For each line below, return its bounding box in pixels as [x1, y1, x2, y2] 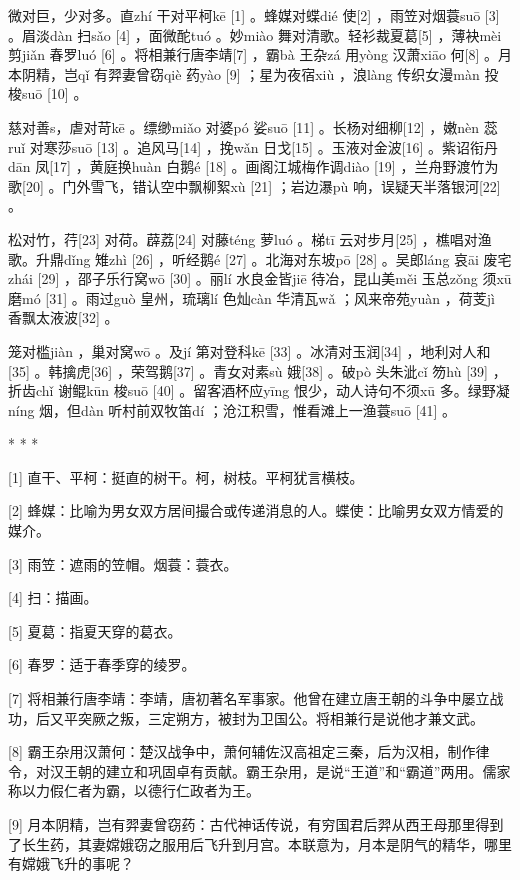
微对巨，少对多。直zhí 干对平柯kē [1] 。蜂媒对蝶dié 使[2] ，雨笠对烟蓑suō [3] [8, 5, 500, 25]
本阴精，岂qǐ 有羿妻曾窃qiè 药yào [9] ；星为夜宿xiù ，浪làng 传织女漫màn [8, 63, 480, 84]
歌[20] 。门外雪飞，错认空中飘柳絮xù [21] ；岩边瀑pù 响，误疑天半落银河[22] [8, 175, 501, 196]
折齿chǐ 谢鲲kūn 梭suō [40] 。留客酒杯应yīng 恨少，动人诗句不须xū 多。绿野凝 [8, 380, 510, 401]
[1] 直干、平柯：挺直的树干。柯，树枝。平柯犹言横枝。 [8, 466, 364, 487]
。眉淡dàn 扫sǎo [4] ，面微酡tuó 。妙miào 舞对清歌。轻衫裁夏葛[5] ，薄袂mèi [8, 24, 502, 45]
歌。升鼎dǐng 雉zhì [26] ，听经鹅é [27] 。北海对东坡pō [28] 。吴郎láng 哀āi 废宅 [8, 248, 512, 269]
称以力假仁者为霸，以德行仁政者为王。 [8, 780, 260, 801]
